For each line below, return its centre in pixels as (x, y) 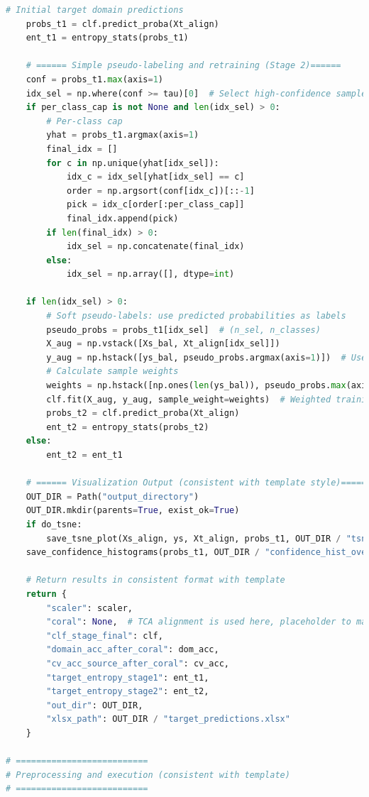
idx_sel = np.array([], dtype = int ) (150, 274)
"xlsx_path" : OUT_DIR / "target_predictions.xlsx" (168, 719)
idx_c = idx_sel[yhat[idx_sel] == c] (155, 177)
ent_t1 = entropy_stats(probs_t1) (107, 38)
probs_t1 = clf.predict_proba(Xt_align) (122, 24)
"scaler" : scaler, (89, 608)
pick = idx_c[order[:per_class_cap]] (155, 205)
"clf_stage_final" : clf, (105, 636)
